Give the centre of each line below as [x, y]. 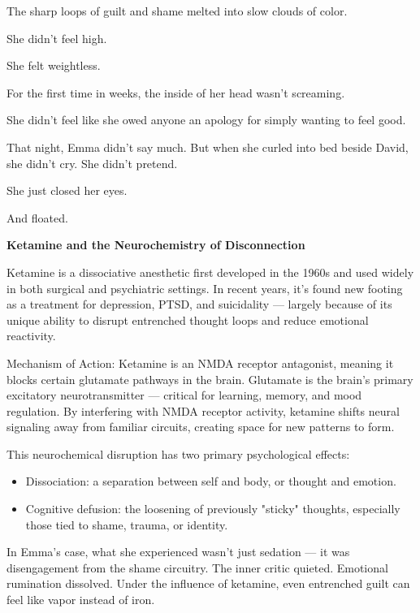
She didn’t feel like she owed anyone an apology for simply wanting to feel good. [206, 120]
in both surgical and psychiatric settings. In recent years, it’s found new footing [205, 288]
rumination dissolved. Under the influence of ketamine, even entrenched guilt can [208, 583]
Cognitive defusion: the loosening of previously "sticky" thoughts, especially [213, 509]
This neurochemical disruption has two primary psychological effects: [178, 453]
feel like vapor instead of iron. [81, 600]
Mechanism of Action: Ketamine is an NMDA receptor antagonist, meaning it [200, 363]
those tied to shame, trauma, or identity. [127, 524]
